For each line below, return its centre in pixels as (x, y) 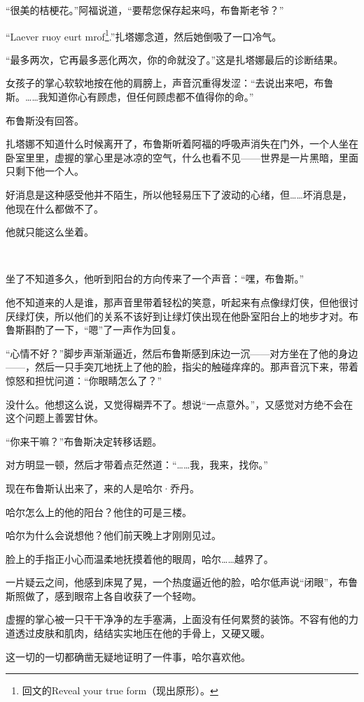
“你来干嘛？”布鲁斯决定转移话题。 (84, 441)
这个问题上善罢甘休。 (55, 418)
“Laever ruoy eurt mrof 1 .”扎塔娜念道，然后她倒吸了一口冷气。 (144, 35)
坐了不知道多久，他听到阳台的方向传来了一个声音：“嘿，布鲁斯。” (155, 279)
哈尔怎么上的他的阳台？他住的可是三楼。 (99, 511)
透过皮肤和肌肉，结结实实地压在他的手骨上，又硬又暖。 (142, 633)
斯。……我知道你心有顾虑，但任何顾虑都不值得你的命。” (130, 97)
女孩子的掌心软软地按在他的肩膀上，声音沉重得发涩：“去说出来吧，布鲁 (170, 83)
